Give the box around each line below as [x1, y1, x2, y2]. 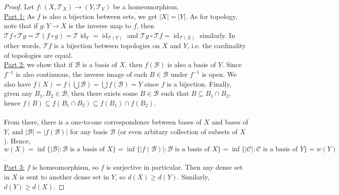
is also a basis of [167, 59, 216, 70]
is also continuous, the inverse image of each [16, 69, 147, 79]
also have [4, 78, 31, 89]
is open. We [202, 69, 237, 79]
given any [4, 88, 33, 98]
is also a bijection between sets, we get [42, 11, 158, 21]
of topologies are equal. [4, 50, 73, 60]
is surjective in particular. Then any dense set [106, 162, 243, 172]
